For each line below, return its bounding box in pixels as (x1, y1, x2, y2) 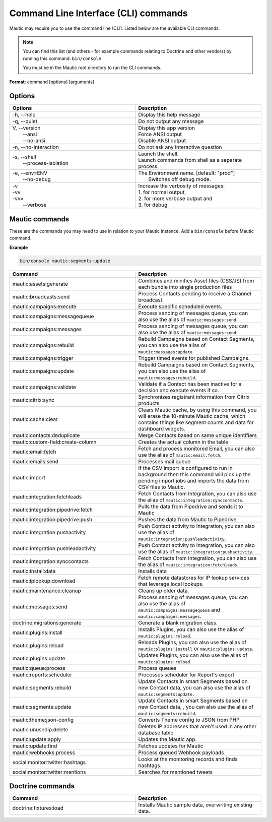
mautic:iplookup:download (12, 577, 76, 584)
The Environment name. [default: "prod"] (138, 169, 235, 176)
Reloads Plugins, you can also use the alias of (138, 639, 247, 646)
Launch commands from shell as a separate (138, 157, 242, 164)
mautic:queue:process (12, 664, 65, 671)
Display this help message (138, 111, 200, 118)
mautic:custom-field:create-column (12, 438, 97, 446)
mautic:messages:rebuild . (138, 373, 196, 381)
